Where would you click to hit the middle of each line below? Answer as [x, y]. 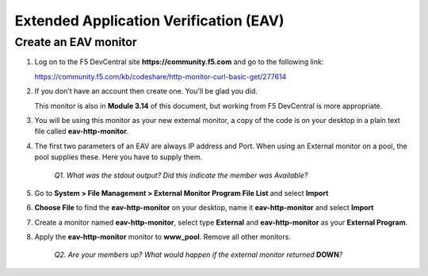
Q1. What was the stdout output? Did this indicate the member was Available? [181, 175]
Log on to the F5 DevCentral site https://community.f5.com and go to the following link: [179, 62]
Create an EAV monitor [76, 42]
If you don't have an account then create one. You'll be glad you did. [146, 91]
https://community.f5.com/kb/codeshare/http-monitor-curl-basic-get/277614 [160, 76]
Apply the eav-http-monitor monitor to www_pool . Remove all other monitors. [162, 237]
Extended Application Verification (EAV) [149, 21]
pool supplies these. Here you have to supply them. [118, 157]
